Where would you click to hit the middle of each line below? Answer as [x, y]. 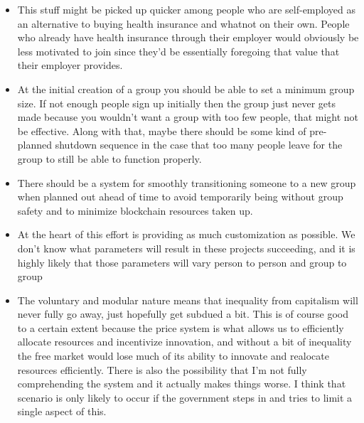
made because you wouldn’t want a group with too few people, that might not [188, 117]
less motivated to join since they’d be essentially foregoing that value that [178, 51]
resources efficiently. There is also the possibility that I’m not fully [162, 369]
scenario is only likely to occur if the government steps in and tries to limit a [185, 397]
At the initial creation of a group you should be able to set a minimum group [186, 89]
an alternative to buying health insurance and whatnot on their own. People [183, 23]
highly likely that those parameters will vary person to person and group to [182, 262]
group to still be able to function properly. [109, 158]
